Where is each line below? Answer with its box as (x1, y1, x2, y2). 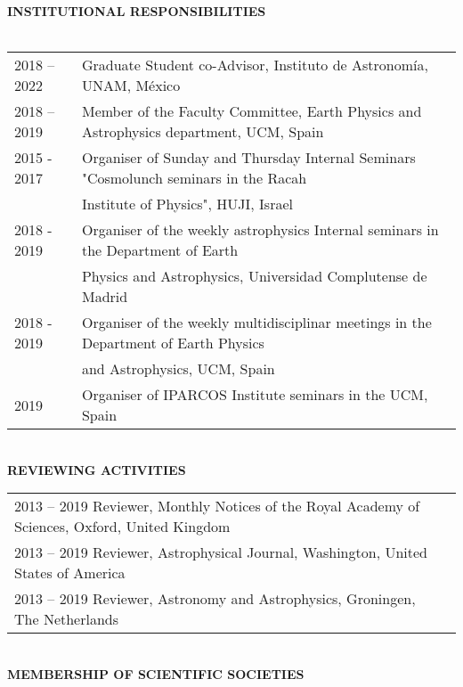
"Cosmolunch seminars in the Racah (81, 168, 307, 189)
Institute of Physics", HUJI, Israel (81, 193, 293, 215)
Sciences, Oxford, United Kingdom (14, 516, 231, 537)
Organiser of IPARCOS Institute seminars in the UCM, (81, 384, 428, 405)
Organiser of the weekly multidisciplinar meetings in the (81, 312, 432, 333)
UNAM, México (81, 75, 181, 96)
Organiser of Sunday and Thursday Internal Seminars (81, 147, 416, 168)
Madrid (81, 286, 128, 307)
